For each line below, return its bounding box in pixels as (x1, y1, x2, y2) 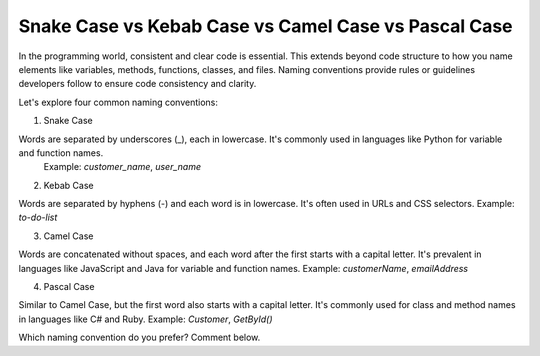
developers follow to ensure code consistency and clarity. (18, 78, 257, 90)
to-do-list (18, 211, 58, 224)
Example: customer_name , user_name (43, 161, 202, 173)
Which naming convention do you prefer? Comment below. (18, 331, 261, 344)
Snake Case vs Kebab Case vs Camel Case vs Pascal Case (18, 15, 514, 37)
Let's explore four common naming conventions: (18, 96, 219, 108)
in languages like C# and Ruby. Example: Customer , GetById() (18, 313, 274, 325)
